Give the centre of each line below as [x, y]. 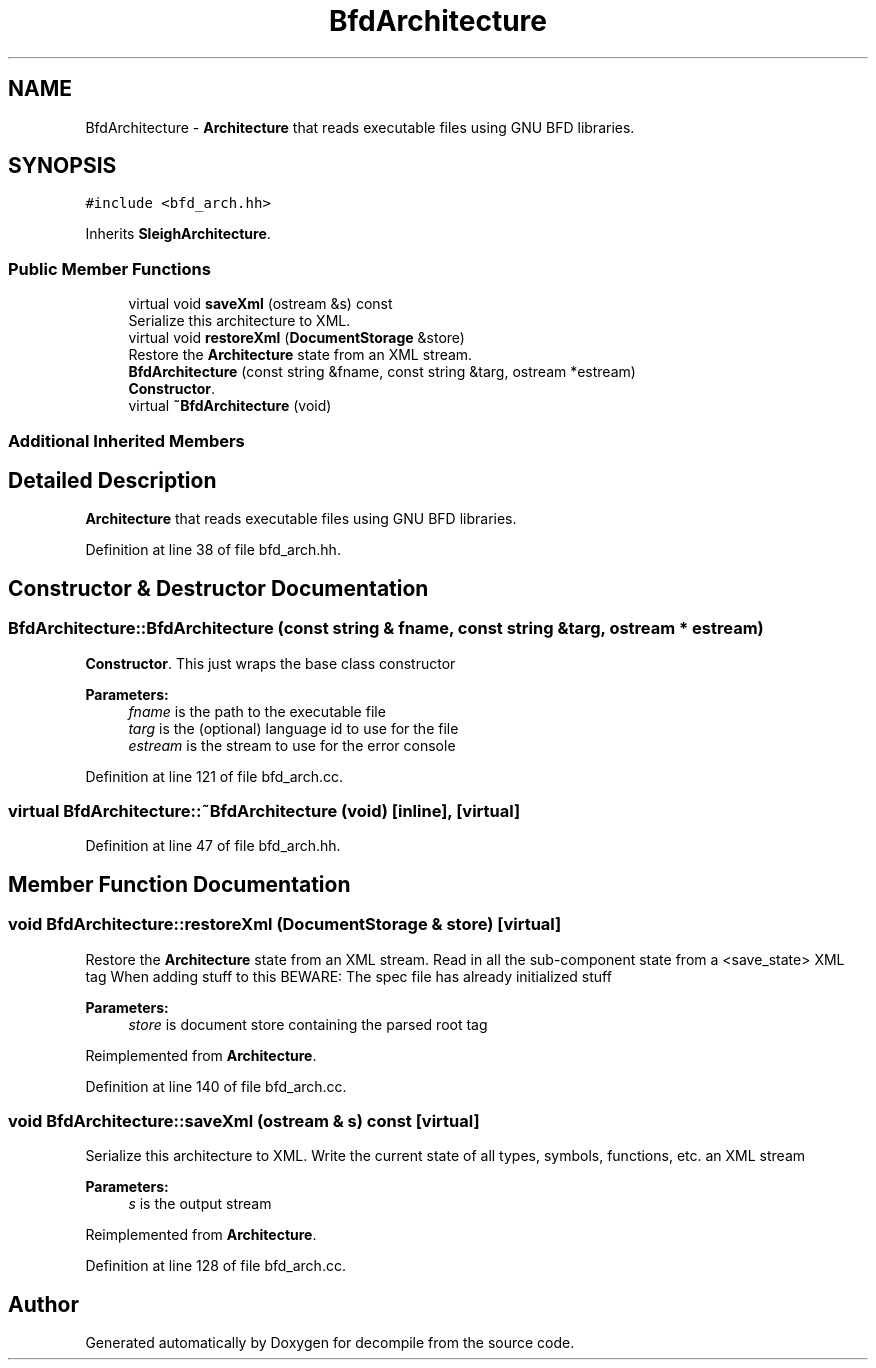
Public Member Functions [109, 268]
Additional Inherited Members [126, 440]
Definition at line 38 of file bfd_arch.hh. [213, 550]
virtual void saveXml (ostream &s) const [260, 304]
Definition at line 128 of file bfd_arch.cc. [215, 1266]
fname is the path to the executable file [257, 711]
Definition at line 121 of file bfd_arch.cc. [214, 776]
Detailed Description [112, 480]
